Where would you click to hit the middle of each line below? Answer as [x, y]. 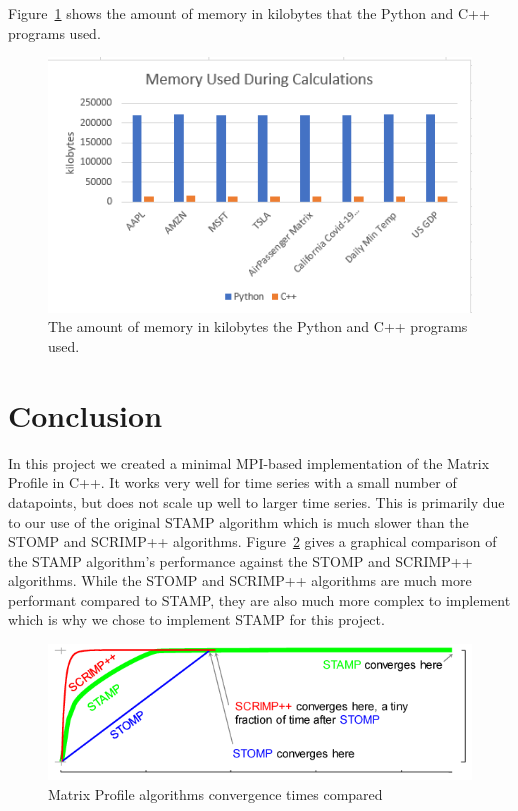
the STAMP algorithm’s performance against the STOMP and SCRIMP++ [240, 560]
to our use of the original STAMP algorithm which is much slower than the [238, 521]
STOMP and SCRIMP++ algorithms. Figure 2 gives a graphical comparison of [252, 541]
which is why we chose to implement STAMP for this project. [196, 619]
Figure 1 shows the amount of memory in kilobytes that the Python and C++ [249, 13]
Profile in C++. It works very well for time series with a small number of [232, 482]
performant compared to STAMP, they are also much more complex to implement [259, 599]
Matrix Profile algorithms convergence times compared [215, 793]
